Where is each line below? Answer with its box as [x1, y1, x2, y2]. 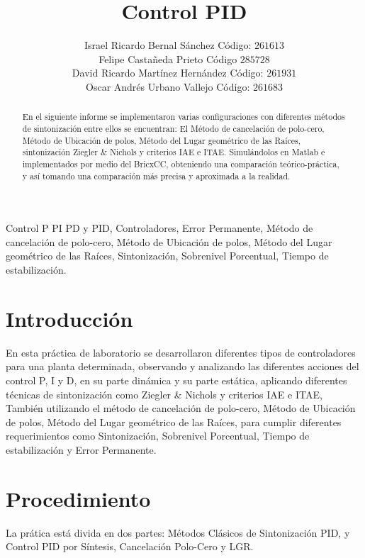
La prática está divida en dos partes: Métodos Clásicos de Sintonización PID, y [6, 525, 350, 540]
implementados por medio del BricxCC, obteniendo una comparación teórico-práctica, [22, 157, 339, 169]
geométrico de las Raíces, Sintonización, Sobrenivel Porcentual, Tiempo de [6, 248, 329, 263]
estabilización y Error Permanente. [6, 442, 157, 457]
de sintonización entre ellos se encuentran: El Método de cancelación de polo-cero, [22, 122, 325, 134]
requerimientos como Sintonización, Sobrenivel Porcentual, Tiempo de [6, 428, 310, 443]
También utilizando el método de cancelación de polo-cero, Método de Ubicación [6, 401, 356, 415]
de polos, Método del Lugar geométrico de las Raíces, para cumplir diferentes [6, 414, 342, 429]
